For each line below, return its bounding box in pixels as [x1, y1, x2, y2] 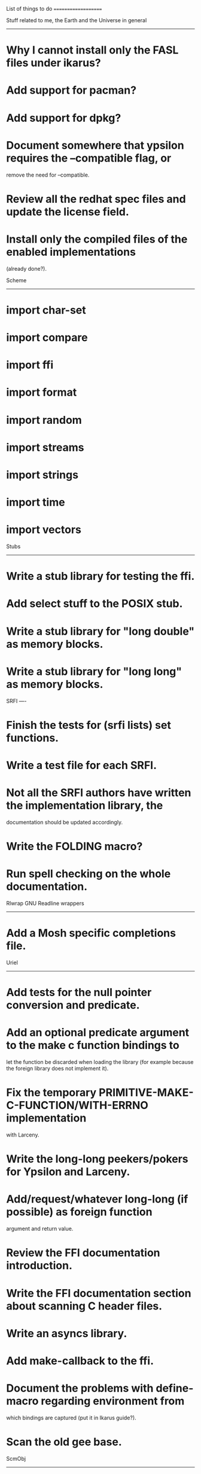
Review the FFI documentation [6, 1246, 160, 1260]
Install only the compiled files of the [6, 232, 188, 246]
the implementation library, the [6, 799, 163, 812]
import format [6, 385, 77, 399]
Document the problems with [6, 1382, 154, 1395]
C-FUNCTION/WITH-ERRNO [6, 1099, 148, 1113]
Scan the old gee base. [6, 1435, 123, 1449]
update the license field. [6, 205, 130, 219]
